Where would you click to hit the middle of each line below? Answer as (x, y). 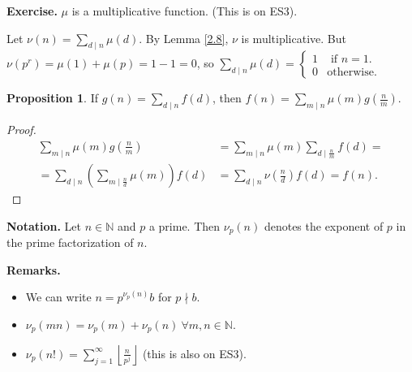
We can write (58, 297)
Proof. (21, 130)
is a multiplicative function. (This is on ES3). (185, 11)
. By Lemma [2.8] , (184, 38)
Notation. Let (44, 225)
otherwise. (352, 72)
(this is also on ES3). (194, 353)
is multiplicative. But (294, 38)
